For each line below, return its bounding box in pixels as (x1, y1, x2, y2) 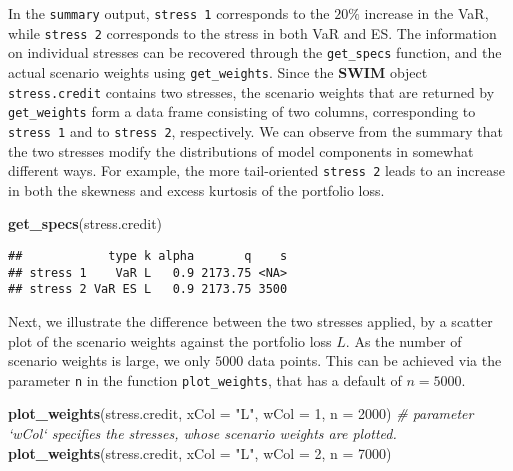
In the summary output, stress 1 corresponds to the (8, 3, 330, 23)
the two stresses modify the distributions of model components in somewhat (8, 140, 474, 161)
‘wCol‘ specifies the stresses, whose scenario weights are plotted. (8, 423, 397, 444)
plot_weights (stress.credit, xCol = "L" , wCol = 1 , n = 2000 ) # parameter (8, 403, 474, 424)
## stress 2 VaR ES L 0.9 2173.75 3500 (8, 282, 288, 297)
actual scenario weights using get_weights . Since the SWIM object (8, 61, 428, 82)
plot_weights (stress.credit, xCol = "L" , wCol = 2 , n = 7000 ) (8, 442, 392, 463)
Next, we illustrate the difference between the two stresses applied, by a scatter (8, 311, 493, 331)
